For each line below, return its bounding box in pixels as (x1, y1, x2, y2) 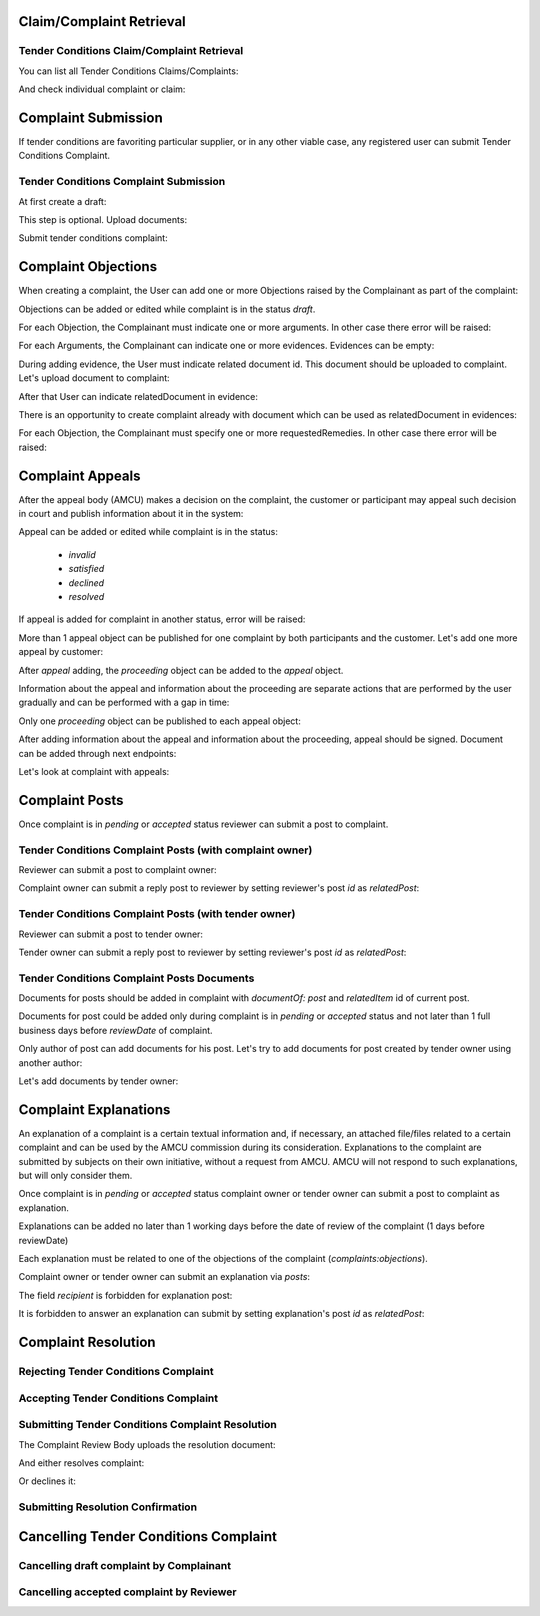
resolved (68, 591, 105, 603)
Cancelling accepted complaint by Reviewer (18, 1585, 237, 1599)
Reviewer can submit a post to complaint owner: (18, 864, 217, 875)
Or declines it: (18, 1475, 77, 1487)
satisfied (68, 563, 105, 575)
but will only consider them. (18, 1170, 133, 1182)
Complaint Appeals (18, 467, 141, 484)
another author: (18, 1056, 83, 1069)
